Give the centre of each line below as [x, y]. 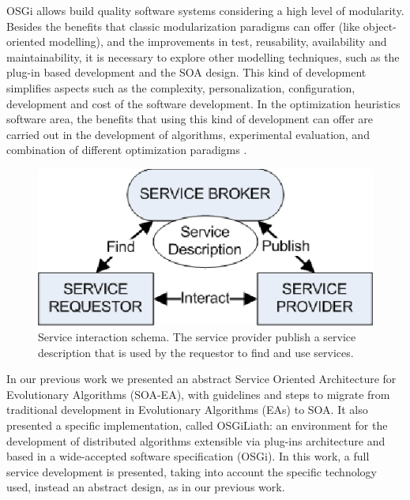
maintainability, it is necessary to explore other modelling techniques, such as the [203, 56]
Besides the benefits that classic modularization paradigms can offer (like [183, 26]
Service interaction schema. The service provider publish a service [197, 337]
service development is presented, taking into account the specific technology [192, 471]
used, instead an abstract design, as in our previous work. [146, 487]
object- [380, 26]
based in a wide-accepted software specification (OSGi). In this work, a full [188, 456]
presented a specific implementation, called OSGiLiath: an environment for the [197, 425]
